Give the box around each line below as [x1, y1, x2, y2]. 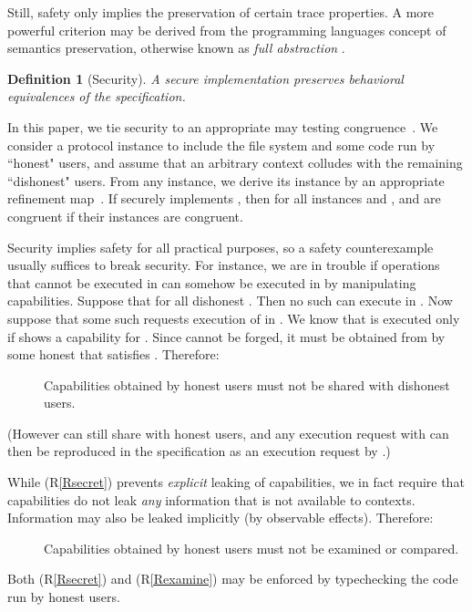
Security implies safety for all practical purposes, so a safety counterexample [7, 237, 434, 256]
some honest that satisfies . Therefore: [7, 345, 220, 364]
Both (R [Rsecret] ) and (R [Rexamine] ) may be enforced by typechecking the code [7, 569, 458, 588]
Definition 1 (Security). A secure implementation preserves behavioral [7, 68, 404, 88]
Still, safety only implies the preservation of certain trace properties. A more [7, 3, 435, 21]
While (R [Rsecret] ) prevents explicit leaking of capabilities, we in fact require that [7, 472, 465, 492]
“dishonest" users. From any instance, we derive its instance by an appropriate [7, 171, 445, 190]
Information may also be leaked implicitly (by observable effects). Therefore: [7, 508, 434, 527]
